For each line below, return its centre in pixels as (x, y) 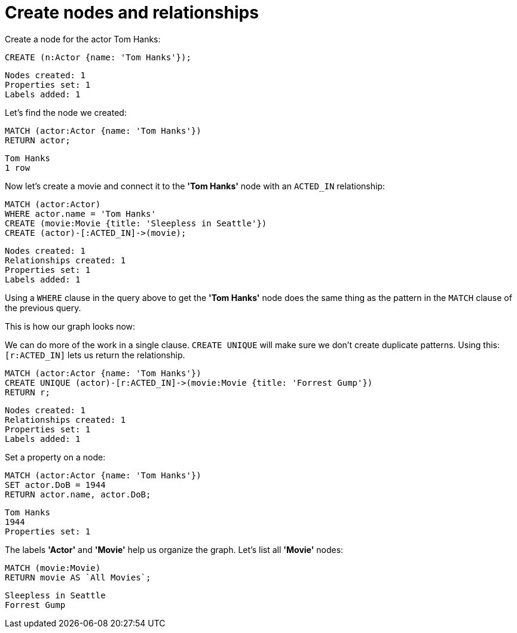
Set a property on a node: (55, 457)
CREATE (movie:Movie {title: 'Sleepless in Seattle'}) (136, 223)
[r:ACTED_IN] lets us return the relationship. (95, 355)
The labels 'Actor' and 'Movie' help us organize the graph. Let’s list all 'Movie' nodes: (174, 549)
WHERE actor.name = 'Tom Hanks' (80, 213)
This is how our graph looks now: (70, 326)
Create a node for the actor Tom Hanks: (83, 39)
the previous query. (43, 308)
